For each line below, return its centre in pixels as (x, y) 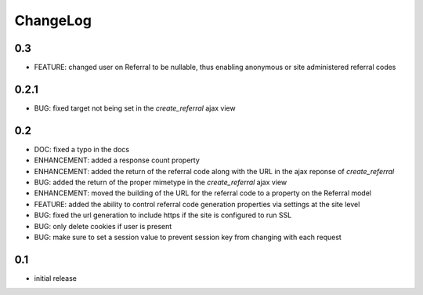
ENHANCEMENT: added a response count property (117, 160)
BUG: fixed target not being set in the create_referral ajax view (135, 108)
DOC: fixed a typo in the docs (81, 149)
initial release (56, 278)
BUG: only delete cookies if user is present (103, 226)
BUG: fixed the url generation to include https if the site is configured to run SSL (163, 215)
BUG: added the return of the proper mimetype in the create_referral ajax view (161, 182)
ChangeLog (53, 20)
